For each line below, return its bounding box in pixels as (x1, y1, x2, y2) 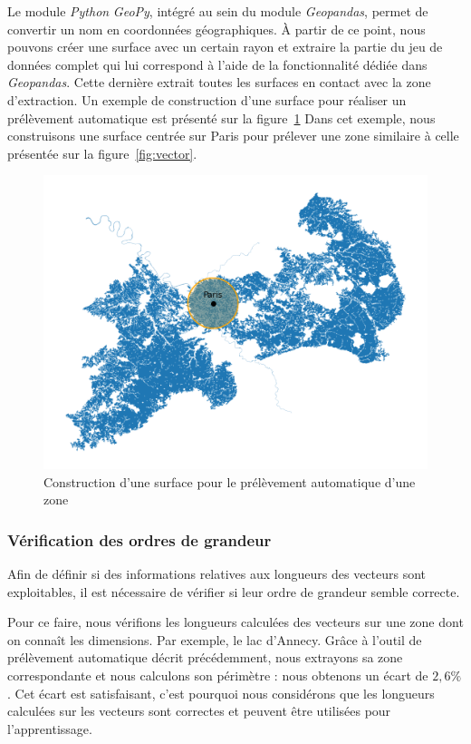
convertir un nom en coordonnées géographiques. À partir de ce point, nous (7, 19, 426, 38)
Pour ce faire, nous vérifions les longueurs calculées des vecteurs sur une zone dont (7, 612, 464, 631)
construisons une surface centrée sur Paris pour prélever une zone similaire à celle (7, 126, 459, 145)
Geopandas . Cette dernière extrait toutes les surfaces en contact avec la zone (7, 73, 431, 92)
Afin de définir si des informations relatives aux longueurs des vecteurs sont (7, 564, 427, 583)
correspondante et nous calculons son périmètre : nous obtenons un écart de (7, 666, 428, 685)
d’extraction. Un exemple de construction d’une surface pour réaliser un (7, 90, 407, 109)
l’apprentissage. (7, 719, 92, 738)
